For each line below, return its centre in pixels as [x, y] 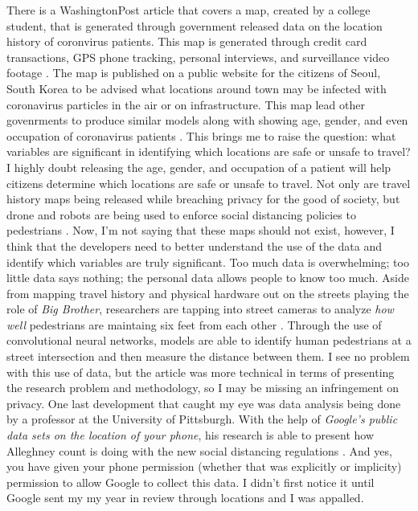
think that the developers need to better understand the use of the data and [195, 245]
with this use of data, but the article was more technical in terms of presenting [201, 372]
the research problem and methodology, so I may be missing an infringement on [203, 388]
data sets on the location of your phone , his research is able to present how [191, 435]
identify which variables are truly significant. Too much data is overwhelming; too [208, 262]
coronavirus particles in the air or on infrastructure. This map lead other [186, 104]
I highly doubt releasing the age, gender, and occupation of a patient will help [199, 167]
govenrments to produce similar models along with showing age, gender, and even [207, 120]
